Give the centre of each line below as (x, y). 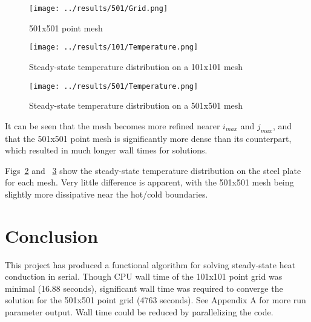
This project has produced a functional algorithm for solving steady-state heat (150, 264)
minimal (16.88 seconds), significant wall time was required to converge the (144, 288)
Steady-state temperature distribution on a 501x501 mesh (136, 105)
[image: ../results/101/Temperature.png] (114, 47)
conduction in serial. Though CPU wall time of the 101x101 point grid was (144, 276)
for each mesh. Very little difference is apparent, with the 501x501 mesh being (149, 182)
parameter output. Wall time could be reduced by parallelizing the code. (139, 312)
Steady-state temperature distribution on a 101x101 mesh (136, 66)
